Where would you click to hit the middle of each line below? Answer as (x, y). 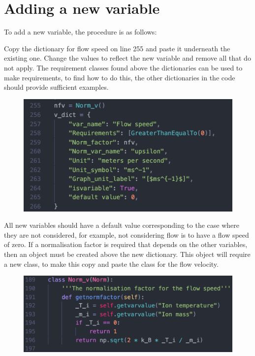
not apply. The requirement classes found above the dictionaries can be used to (123, 67)
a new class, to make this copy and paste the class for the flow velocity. (111, 264)
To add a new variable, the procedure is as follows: (80, 32)
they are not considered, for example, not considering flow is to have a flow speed (127, 234)
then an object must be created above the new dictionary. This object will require (127, 254)
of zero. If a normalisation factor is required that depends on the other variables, (126, 244)
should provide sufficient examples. (56, 87)
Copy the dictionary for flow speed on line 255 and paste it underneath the (117, 48)
